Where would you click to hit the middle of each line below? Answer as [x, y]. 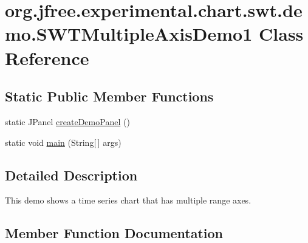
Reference [47, 57]
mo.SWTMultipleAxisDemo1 [129, 34]
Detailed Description [71, 175]
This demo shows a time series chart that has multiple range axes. [128, 200]
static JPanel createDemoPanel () [67, 121]
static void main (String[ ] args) [63, 142]
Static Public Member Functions [109, 96]
